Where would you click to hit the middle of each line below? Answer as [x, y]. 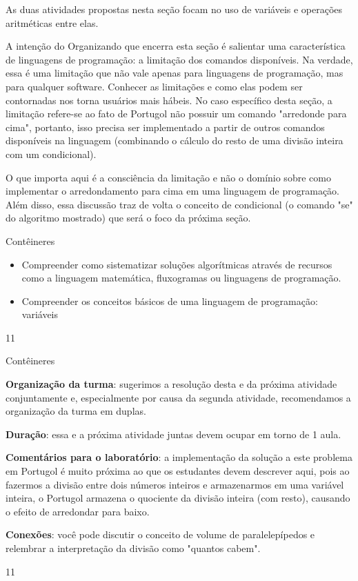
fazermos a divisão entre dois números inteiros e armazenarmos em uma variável [175, 484]
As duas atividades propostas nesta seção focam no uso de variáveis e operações [174, 9]
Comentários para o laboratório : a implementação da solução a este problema [179, 457]
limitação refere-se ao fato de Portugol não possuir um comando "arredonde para [176, 114]
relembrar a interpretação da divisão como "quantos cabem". [133, 548]
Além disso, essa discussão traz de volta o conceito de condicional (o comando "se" [179, 204]
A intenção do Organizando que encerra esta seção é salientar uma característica [176, 46]
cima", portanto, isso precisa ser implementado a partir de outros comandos [165, 127]
